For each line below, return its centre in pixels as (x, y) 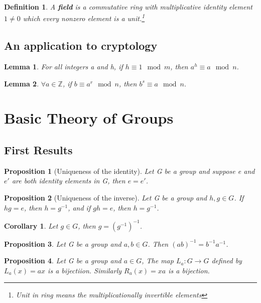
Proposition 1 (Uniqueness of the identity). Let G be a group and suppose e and (129, 171)
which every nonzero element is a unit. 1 (84, 18)
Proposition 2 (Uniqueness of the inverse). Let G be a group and (106, 197)
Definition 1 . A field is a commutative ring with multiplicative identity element (128, 7)
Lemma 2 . (22, 83)
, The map (158, 261)
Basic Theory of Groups (89, 118)
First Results (38, 150)
